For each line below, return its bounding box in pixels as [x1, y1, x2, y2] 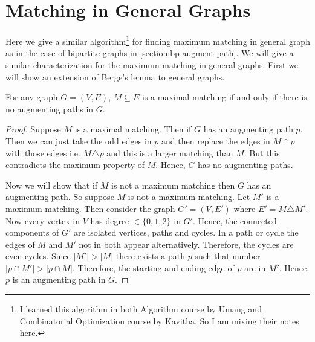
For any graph [5, 91, 58, 103]
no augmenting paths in [5, 102, 94, 115]
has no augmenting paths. [198, 158, 293, 171]
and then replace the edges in [161, 134, 270, 147]
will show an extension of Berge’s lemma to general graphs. [5, 70, 225, 83]
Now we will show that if [5, 178, 98, 191]
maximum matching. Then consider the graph [5, 202, 175, 215]
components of [5, 226, 59, 239]
